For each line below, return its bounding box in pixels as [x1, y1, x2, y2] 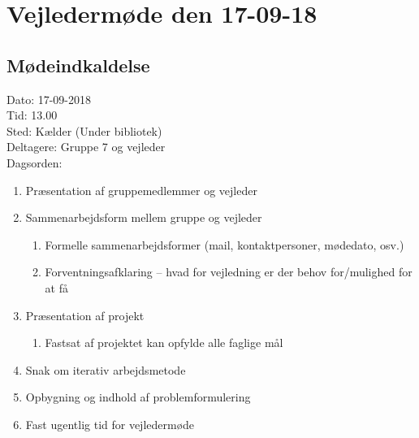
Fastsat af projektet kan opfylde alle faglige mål [45, 334, 283, 351]
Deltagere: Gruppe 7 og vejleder [6, 138, 166, 155]
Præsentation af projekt [25, 306, 145, 323]
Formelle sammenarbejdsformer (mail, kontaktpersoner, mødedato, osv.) [45, 236, 404, 253]
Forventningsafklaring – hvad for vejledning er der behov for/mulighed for [45, 263, 413, 280]
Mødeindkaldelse [6, 52, 150, 77]
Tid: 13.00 [6, 106, 58, 124]
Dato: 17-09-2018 [6, 90, 92, 107]
